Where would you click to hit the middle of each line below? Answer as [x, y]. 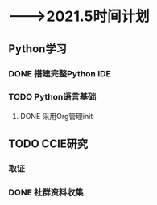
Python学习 [37, 49]
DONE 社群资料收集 [46, 192]
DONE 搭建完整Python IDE [60, 73]
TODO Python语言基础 [52, 97]
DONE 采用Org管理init [56, 116]
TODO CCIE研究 [48, 144]
